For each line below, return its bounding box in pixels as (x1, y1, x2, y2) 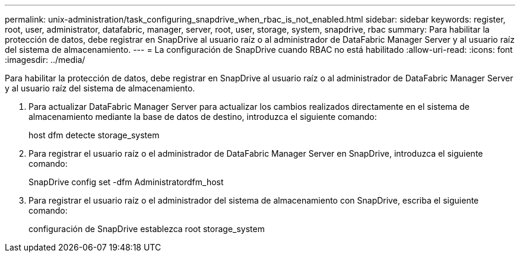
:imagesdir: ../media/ (5, 55, 85, 65)
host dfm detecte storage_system (28, 130, 160, 140)
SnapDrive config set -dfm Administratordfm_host (28, 177, 224, 187)
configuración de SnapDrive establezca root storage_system (28, 224, 265, 234)
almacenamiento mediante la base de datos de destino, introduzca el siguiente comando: (28, 112, 377, 122)
